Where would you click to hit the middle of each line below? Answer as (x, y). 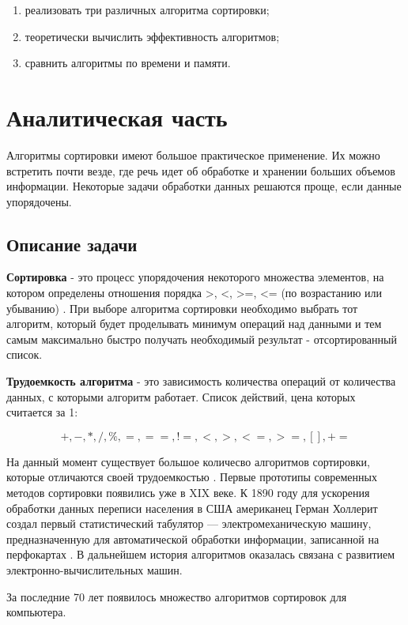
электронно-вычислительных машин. (94, 569)
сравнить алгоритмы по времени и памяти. (128, 63)
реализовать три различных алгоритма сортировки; (147, 9)
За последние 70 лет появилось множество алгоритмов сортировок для (177, 596)
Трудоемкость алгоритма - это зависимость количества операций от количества (201, 381)
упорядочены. (39, 201)
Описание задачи (72, 244)
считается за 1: (42, 412)
